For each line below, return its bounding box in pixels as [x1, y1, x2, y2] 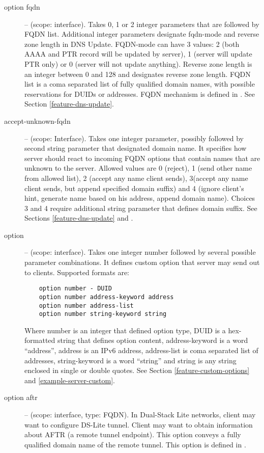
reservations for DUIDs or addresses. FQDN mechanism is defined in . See [24, 88, 255, 99]
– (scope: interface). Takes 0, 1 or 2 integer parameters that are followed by [24, 18, 259, 29]
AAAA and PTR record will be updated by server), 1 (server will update [24, 48, 252, 59]
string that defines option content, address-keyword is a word [57, 335, 248, 345]
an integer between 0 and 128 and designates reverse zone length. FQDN [24, 68, 251, 79]
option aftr [4, 392, 38, 403]
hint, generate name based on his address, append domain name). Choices [24, 193, 255, 203]
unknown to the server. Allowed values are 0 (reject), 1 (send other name [24, 163, 252, 173]
